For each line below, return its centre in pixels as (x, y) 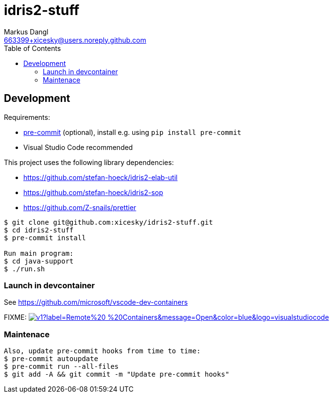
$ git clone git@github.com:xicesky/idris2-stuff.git (108, 222)
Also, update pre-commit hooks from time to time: (102, 351)
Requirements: (27, 117)
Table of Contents (33, 48)
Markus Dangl (26, 32)
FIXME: (15, 317)
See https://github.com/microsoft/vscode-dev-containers (96, 302)
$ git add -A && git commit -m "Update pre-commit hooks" (117, 374)
